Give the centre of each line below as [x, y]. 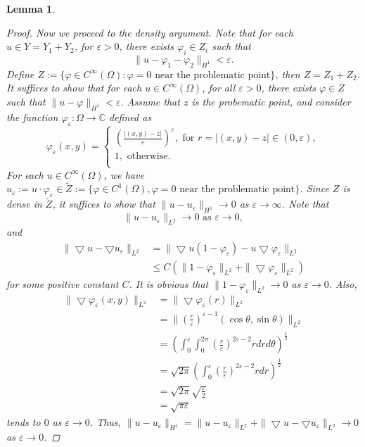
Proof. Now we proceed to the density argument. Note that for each [150, 32]
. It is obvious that [169, 283]
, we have [124, 174]
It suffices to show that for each [74, 88]
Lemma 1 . [31, 8]
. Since [314, 188]
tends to [24, 421]
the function [32, 117]
